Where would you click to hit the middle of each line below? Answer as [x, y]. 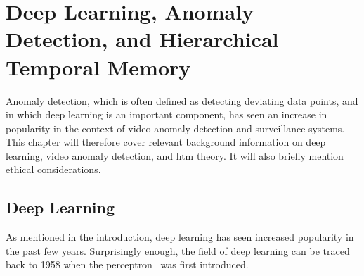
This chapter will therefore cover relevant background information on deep [166, 142]
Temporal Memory [98, 67]
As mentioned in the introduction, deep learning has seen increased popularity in [180, 237]
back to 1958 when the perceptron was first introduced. [127, 264]
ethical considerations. [53, 169]
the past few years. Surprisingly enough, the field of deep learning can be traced [178, 250]
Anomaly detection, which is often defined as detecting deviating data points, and [182, 100]
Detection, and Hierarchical [142, 39]
